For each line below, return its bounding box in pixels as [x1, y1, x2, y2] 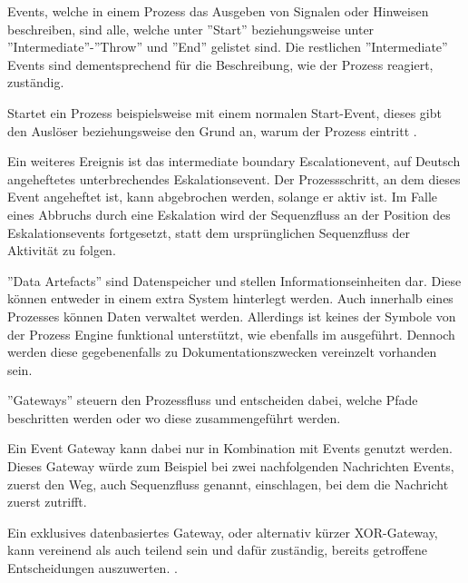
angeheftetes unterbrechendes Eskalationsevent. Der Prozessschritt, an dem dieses [7, 169, 461, 188]
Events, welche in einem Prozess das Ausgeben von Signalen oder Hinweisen [7, 2, 429, 20]
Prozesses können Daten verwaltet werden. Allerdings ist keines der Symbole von [7, 306, 456, 325]
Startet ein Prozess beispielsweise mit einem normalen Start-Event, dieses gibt [7, 103, 442, 122]
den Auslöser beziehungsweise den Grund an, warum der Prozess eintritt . [7, 121, 417, 140]
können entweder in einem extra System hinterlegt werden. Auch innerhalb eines [7, 289, 453, 308]
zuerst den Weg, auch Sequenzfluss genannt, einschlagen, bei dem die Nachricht [7, 474, 449, 493]
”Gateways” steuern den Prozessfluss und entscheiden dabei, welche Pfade [7, 390, 418, 410]
